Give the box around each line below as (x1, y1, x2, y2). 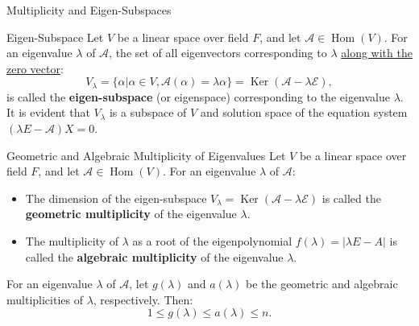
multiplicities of (6, 291, 83, 307)
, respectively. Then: (93, 291, 193, 307)
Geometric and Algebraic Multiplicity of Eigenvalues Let (6, 146, 286, 163)
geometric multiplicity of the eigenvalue (25, 205, 237, 222)
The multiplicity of (25, 232, 118, 249)
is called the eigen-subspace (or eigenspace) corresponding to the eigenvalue (6, 88, 390, 105)
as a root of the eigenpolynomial (132, 232, 292, 249)
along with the (341, 44, 413, 61)
